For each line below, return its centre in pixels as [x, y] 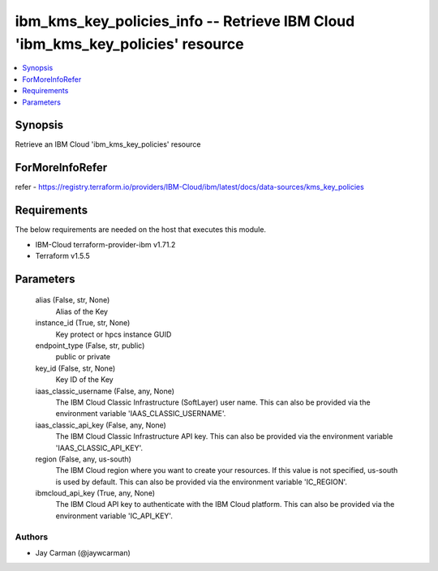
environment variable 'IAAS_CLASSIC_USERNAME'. [141, 414]
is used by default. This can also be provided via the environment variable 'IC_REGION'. [202, 482]
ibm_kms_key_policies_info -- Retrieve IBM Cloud [185, 21]
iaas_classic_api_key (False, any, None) [101, 425]
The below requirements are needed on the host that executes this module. [141, 230]
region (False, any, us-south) [83, 459]
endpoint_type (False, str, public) [90, 346]
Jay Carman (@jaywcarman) [83, 552]
